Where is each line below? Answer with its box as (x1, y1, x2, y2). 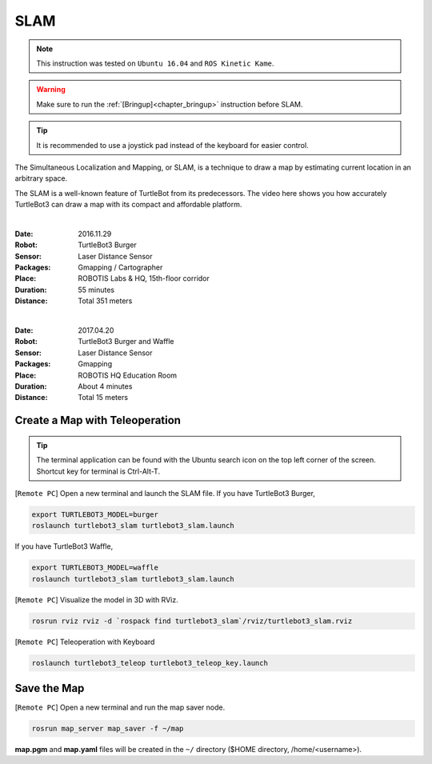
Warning (36, 85, 66, 94)
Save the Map (14, 681, 85, 695)
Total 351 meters (78, 296, 133, 306)
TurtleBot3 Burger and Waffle (78, 337, 175, 346)
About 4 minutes (78, 381, 133, 391)
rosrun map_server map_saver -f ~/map (31, 724, 184, 734)
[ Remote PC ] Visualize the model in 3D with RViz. (14, 594, 179, 604)
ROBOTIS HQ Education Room (78, 370, 178, 380)
